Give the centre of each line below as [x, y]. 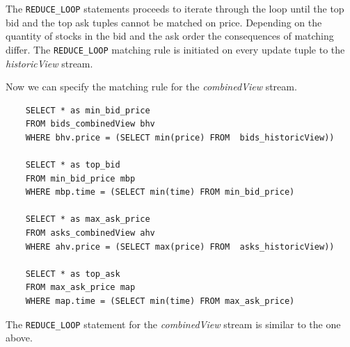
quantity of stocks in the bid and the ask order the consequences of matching [170, 36]
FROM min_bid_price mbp [80, 178]
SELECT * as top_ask [73, 274]
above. [19, 338]
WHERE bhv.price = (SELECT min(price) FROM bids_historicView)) [180, 137]
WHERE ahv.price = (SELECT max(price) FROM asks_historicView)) [180, 247]
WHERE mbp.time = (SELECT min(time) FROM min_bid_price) [160, 192]
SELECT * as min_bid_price [88, 110]
